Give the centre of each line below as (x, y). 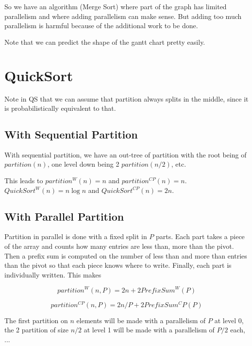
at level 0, (229, 320)
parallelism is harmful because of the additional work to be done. (101, 26)
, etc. (179, 164)
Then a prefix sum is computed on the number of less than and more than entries (126, 255)
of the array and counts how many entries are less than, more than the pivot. (119, 246)
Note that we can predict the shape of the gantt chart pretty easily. (105, 42)
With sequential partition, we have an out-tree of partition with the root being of (126, 154)
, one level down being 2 (83, 164)
